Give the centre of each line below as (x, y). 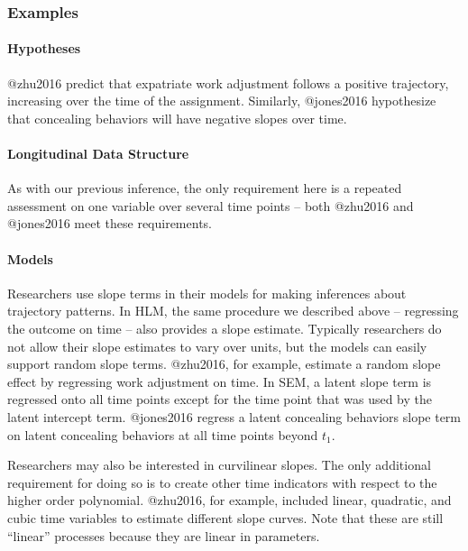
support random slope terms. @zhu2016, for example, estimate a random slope (224, 364)
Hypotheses (44, 48)
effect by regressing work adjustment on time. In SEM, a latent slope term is (220, 381)
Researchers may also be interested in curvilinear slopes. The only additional (219, 465)
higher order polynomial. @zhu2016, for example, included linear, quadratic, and (229, 500)
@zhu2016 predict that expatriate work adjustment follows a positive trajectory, (228, 83)
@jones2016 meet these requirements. (110, 223)
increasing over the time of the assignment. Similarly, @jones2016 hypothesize (222, 101)
